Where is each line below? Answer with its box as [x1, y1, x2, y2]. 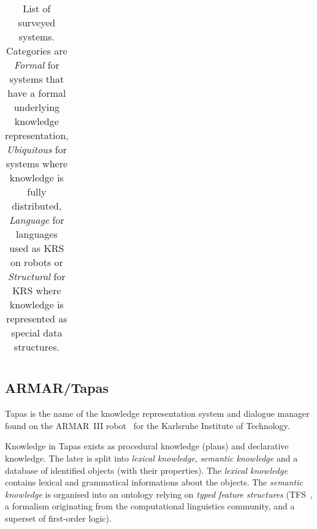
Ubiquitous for [6, 142, 67, 156]
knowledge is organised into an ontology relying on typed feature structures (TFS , [5, 487, 313, 500]
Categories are [6, 44, 67, 58]
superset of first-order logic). [5, 511, 112, 524]
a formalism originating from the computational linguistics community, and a [5, 500, 295, 512]
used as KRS [9, 241, 64, 255]
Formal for [13, 58, 59, 72]
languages [16, 227, 58, 241]
